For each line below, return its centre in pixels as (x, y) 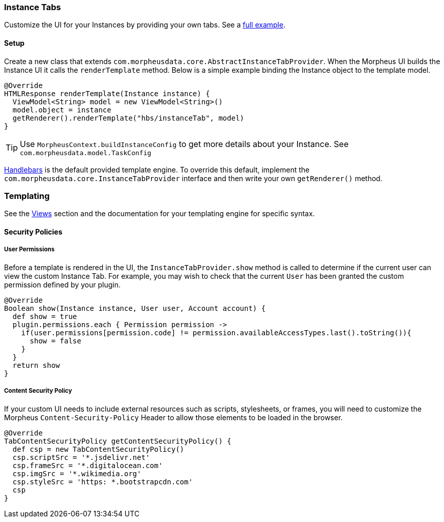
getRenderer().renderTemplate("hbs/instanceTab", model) (128, 118)
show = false (55, 341)
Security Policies (33, 231)
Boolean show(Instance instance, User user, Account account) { (135, 308)
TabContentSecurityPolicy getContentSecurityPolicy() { (118, 441)
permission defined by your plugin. (63, 284)
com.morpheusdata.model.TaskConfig (86, 153)
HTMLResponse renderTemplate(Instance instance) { (107, 93)
